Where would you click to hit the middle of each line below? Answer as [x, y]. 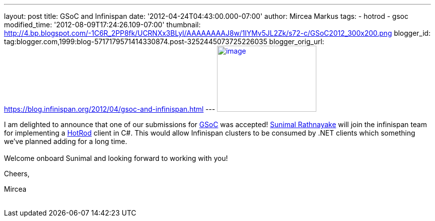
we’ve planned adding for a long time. [66, 141]
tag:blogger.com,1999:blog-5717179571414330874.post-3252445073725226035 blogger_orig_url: [164, 41]
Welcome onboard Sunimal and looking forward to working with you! [116, 158]
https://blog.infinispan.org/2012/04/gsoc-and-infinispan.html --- [110, 109]
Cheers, [17, 174]
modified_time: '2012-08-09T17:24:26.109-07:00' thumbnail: [102, 25]
